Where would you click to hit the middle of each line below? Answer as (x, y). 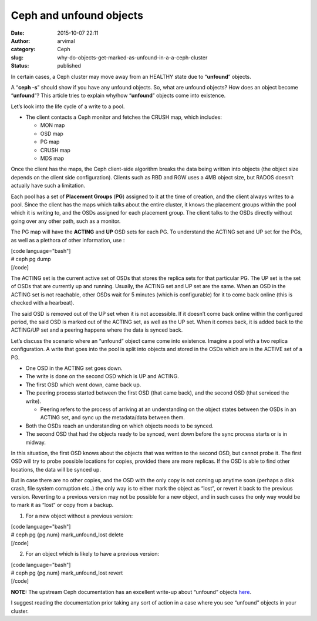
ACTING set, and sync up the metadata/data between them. (112, 418)
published (69, 66)
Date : (18, 33)
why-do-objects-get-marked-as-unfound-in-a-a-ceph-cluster (132, 57)
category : (23, 49)
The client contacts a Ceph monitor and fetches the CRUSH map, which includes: (124, 117)
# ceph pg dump (31, 259)
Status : (20, 66)
